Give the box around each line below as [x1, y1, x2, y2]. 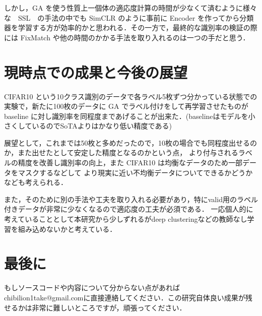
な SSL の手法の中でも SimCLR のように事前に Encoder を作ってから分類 [4, 12, 254, 23]
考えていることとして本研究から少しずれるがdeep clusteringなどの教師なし [4, 214, 247, 224]
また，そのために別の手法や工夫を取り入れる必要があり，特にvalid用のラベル [4, 194, 258, 204]
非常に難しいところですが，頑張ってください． [32, 302, 186, 312]
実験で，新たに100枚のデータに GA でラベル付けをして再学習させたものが [4, 101, 248, 111]
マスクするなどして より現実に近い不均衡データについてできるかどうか [18, 167, 253, 177]
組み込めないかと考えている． [18, 223, 117, 234]
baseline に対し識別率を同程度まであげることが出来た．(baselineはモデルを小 [4, 110, 255, 121]
